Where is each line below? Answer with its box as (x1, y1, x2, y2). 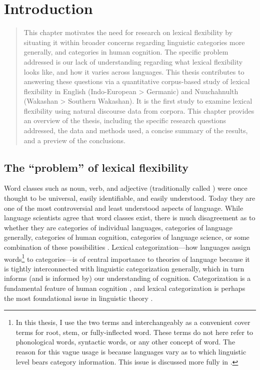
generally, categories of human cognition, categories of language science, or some (4, 232, 249, 242)
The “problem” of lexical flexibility (4, 159, 188, 175)
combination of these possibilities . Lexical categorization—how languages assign (4, 242, 250, 252)
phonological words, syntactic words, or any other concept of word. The (15, 336, 235, 347)
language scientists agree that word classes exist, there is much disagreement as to (4, 212, 255, 223)
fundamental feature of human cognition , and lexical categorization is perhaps (4, 283, 245, 293)
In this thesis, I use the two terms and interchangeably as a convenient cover (15, 317, 250, 327)
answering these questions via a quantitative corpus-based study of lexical (23, 76, 250, 87)
